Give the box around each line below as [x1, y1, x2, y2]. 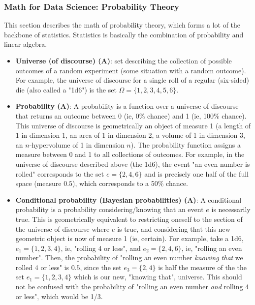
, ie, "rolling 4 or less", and [61, 243, 141, 253]
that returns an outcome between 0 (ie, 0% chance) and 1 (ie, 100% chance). [15, 110, 247, 121]
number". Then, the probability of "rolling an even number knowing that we [15, 252, 243, 263]
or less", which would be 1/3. [15, 291, 103, 301]
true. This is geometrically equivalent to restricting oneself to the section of [15, 213, 243, 224]
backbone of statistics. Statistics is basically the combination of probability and [4, 29, 244, 39]
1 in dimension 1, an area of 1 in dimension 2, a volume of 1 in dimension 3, [15, 130, 245, 140]
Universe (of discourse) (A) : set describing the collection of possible [15, 56, 232, 65]
